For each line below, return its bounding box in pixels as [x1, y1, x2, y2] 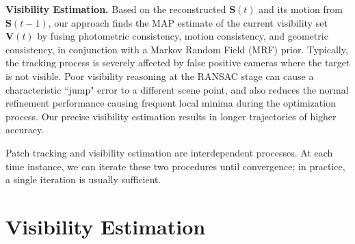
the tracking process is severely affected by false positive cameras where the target [5, 55, 350, 70]
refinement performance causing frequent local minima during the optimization [5, 96, 336, 110]
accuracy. [5, 122, 44, 137]
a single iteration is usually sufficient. [5, 172, 161, 187]
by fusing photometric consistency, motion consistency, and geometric [37, 29, 328, 43]
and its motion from [259, 2, 343, 16]
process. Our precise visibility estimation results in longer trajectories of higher [5, 109, 337, 123]
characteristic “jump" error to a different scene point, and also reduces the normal [5, 82, 349, 96]
